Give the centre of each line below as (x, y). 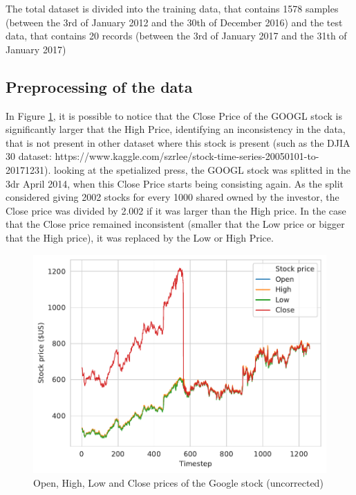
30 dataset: (29, 156)
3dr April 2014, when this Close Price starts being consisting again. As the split (175, 183)
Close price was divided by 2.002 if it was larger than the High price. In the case (176, 210)
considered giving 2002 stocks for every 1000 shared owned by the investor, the (172, 197)
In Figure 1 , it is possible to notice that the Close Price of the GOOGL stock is (174, 115)
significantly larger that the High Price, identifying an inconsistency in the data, (176, 129)
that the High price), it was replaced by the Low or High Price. (140, 237)
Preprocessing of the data (99, 86)
